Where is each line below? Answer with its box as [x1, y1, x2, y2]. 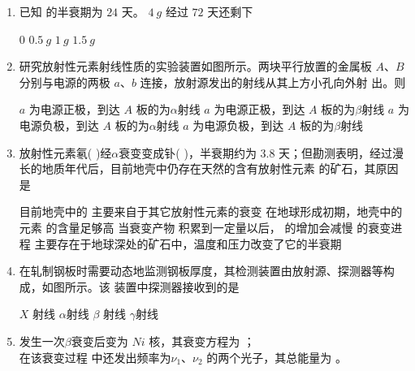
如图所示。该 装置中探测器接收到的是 [41, 278, 240, 295]
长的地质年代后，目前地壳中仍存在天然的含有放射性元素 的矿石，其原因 [19, 160, 399, 177]
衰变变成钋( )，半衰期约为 [119, 144, 257, 161]
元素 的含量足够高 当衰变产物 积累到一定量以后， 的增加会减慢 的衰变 [19, 218, 391, 235]
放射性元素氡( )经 [19, 144, 112, 161]
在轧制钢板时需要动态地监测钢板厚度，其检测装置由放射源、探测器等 [19, 262, 383, 279]
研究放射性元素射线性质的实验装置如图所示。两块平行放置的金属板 [19, 58, 372, 75]
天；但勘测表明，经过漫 [279, 144, 404, 161]
